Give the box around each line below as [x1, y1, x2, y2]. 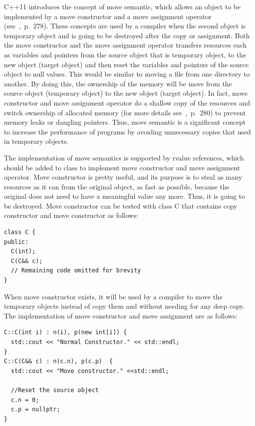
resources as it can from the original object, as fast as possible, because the [4, 181, 229, 191]
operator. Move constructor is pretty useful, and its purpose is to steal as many [4, 172, 242, 182]
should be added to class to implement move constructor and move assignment [4, 162, 240, 172]
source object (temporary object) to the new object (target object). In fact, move [4, 88, 248, 98]
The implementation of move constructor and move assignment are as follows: [4, 310, 238, 320]
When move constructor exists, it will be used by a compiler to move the [4, 291, 223, 301]
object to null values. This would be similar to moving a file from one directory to [4, 69, 250, 79]
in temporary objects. [4, 136, 69, 146]
